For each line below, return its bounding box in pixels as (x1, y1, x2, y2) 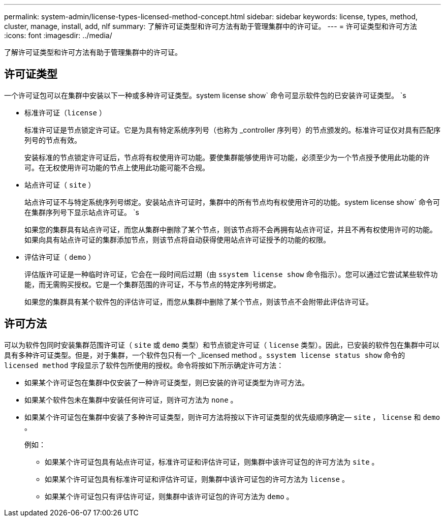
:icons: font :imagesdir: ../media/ (4, 31, 112, 40)
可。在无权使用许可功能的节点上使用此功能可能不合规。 (24, 163, 209, 172)
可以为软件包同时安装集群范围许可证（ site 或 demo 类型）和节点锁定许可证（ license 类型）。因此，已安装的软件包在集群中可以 (4, 340, 440, 349)
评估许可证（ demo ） (24, 252, 96, 261)
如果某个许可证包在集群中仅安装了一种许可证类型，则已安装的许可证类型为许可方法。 (24, 378, 309, 387)
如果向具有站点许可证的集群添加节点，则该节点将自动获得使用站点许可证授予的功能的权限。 (24, 235, 330, 244)
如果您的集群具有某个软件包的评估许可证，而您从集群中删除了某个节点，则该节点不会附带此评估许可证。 (24, 297, 373, 306)
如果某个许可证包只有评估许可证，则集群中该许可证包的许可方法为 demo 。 (45, 492, 294, 501)
